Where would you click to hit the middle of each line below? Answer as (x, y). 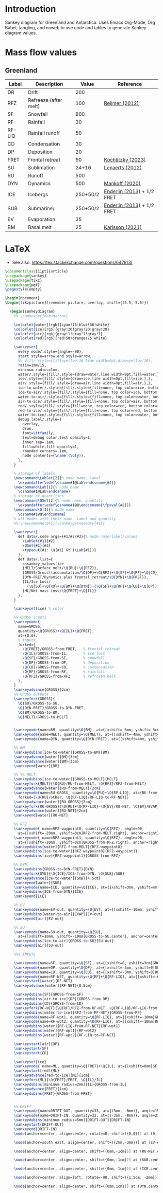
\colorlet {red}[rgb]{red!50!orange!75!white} (61, 338)
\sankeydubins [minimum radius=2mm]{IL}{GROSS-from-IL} (70, 1084)
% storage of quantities (39, 496)
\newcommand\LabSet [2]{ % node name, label (57, 478)
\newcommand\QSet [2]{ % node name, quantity (58, 501)
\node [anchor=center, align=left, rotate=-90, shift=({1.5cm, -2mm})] (87, 1178)
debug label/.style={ (40, 419)
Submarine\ (41, 208)
